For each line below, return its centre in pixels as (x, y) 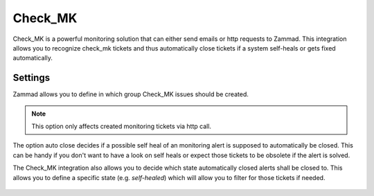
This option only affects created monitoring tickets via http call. (121, 126)
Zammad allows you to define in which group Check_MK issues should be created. (131, 94)
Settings (32, 78)
